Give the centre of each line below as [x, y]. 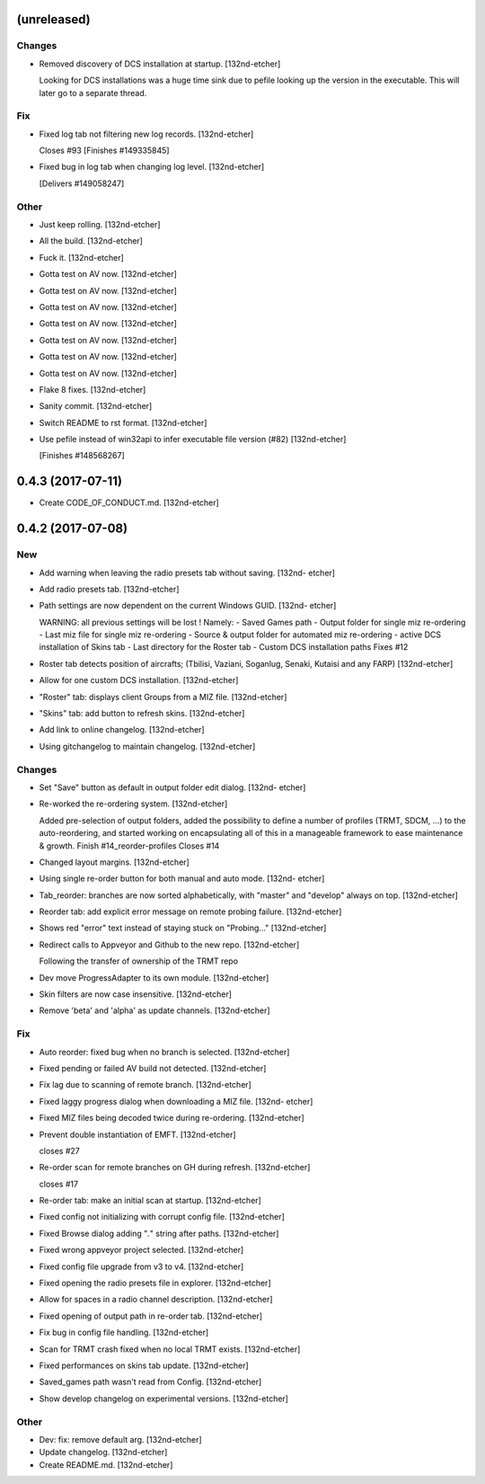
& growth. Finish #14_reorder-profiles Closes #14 [129, 846]
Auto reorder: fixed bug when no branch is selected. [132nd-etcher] [164, 1052]
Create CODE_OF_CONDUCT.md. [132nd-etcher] [129, 502]
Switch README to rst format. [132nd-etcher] [123, 422]
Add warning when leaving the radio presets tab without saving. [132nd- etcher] [187, 573]
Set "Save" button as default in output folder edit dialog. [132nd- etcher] [172, 787]
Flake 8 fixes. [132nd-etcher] [93, 389]
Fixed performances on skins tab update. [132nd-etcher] [144, 1365]
